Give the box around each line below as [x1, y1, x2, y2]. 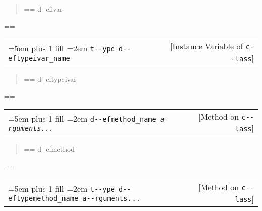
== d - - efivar [24, 4, 63, 14]
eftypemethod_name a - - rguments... [8, 194, 140, 203]
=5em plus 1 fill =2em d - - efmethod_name [8, 112, 156, 124]
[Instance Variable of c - [170, 40, 254, 52]
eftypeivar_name [8, 54, 70, 62]
